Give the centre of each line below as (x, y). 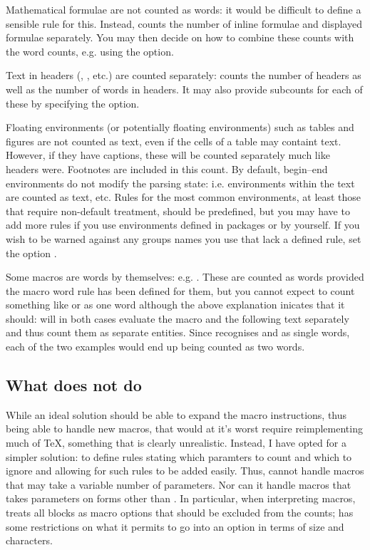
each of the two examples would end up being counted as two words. (155, 347)
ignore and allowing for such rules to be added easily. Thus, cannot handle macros (185, 471)
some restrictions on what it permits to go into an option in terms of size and (175, 526)
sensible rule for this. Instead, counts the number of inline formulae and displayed (184, 23)
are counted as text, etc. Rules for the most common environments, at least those (184, 197)
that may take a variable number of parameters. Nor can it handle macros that (179, 484)
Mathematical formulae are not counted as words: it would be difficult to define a (184, 9)
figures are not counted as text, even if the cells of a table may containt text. (174, 141)
